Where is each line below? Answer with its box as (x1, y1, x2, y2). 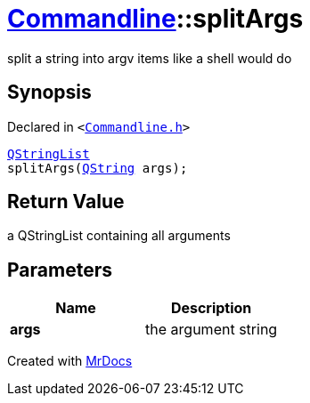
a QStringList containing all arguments (7, 228, 231, 244)
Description (170, 299, 252, 318)
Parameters (7, 258, 112, 281)
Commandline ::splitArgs (7, 4, 304, 34)
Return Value (7, 190, 125, 214)
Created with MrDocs (7, 353, 133, 369)
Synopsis (7, 81, 92, 104)
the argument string (145, 320, 278, 339)
